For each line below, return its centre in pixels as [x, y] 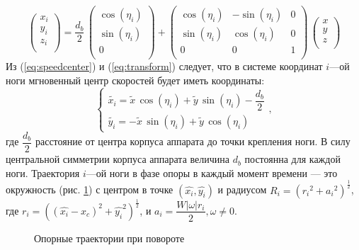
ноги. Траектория [43, 172]
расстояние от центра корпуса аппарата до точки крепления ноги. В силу [193, 141]
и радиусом [242, 189]
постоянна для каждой [292, 159]
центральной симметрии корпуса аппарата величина [118, 159]
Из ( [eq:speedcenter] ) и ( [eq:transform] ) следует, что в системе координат [164, 66]
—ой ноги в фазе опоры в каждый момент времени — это [212, 172]
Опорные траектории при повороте [109, 238]
